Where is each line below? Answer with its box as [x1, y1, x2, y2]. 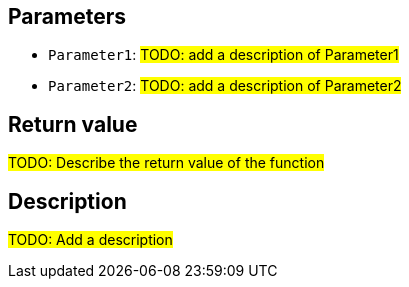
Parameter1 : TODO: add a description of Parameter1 [48, 46, 399, 64]
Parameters [8, 4, 126, 29]
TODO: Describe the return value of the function [8, 154, 325, 172]
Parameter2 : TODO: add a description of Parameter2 [48, 77, 402, 95]
